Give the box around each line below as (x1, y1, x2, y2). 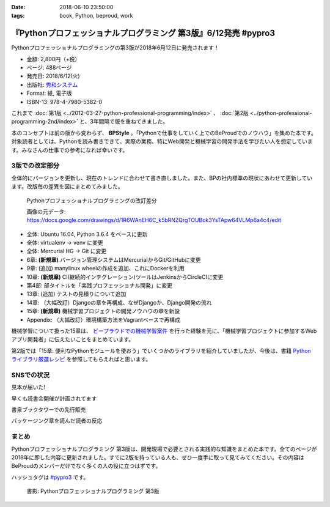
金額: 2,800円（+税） (26, 55, 81, 62)
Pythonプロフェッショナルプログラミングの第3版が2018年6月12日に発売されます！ (11, 44, 219, 51)
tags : (11, 12, 25, 20)
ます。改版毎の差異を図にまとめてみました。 (11, 183, 123, 190)
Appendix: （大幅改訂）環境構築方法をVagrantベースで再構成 (26, 316, 180, 324)
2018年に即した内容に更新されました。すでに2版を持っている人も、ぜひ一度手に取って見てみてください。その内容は (11, 454, 305, 461)
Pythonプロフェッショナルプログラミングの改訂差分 (26, 196, 157, 204)
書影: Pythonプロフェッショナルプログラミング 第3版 (26, 487, 160, 495)
